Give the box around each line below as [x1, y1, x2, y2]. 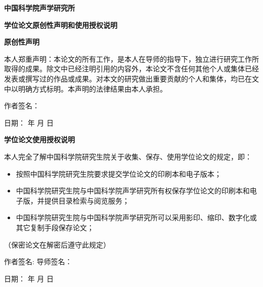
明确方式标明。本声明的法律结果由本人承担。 [18, 83, 167, 94]
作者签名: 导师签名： [4, 256, 72, 267]
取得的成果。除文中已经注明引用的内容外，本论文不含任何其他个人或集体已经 [4, 63, 259, 74]
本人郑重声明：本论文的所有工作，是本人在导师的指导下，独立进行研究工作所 [4, 53, 259, 64]
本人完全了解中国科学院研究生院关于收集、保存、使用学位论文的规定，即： [4, 151, 252, 161]
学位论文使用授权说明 [4, 134, 75, 145]
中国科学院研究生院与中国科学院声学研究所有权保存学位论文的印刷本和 [16, 185, 250, 196]
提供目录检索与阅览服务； [44, 195, 129, 206]
